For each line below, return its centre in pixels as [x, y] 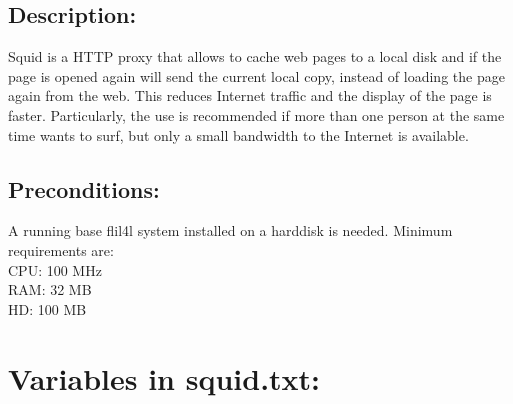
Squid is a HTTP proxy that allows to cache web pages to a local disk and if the [255, 56]
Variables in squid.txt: [164, 377]
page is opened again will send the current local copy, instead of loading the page [256, 75]
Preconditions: [84, 188]
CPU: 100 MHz [55, 269]
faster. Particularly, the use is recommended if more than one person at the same [256, 114]
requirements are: [61, 249]
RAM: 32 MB [50, 289]
